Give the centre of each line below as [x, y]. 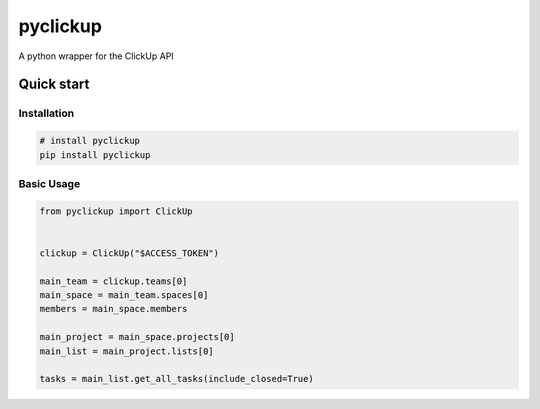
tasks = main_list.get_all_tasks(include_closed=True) [176, 379]
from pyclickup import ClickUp [116, 211]
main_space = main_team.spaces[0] [124, 294]
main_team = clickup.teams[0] [113, 281]
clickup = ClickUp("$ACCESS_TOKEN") [129, 253]
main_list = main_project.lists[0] [126, 351]
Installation [46, 113]
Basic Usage [49, 183]
